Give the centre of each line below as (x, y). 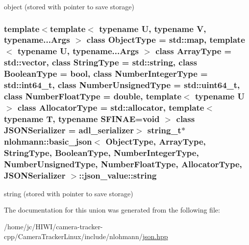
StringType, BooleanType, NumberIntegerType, (101, 152)
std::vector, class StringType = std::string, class (100, 62)
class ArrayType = (194, 51)
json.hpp (155, 236)
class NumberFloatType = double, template (93, 96)
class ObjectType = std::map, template (166, 40)
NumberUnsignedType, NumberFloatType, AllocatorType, (123, 164)
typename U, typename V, (153, 28)
